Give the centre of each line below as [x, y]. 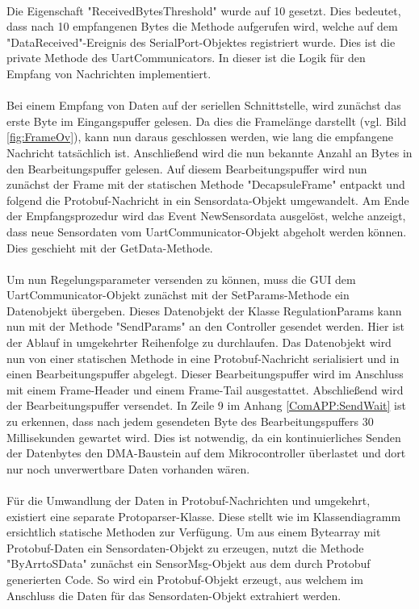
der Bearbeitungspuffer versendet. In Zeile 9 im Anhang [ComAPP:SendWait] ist [206, 405]
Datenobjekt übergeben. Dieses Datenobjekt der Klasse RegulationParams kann [204, 310]
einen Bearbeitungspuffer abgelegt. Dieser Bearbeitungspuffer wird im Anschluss [205, 374]
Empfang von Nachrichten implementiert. [109, 73]
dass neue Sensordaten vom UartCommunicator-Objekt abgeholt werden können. [207, 231]
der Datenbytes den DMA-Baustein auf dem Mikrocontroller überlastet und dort [206, 453]
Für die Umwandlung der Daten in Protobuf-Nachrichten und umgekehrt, [189, 500]
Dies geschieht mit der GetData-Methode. [110, 247]
